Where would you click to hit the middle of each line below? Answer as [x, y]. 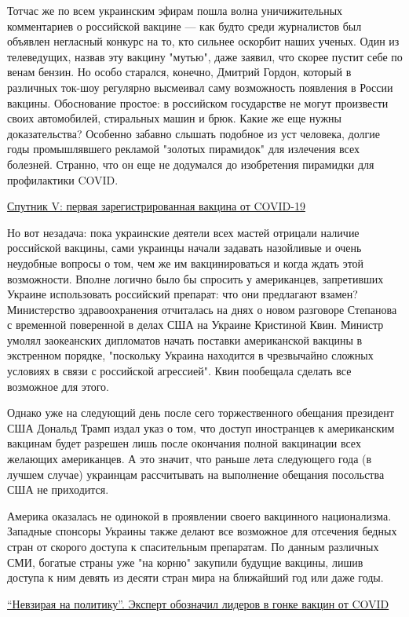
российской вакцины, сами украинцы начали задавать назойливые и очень [184, 248]
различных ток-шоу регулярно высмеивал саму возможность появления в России [200, 87]
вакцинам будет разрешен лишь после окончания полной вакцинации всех [184, 443]
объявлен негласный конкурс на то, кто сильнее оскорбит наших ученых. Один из [203, 41]
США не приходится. [58, 489]
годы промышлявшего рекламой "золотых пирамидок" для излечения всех [183, 149]
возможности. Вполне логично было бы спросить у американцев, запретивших [195, 278]
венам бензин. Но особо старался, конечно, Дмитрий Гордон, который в [179, 72]
